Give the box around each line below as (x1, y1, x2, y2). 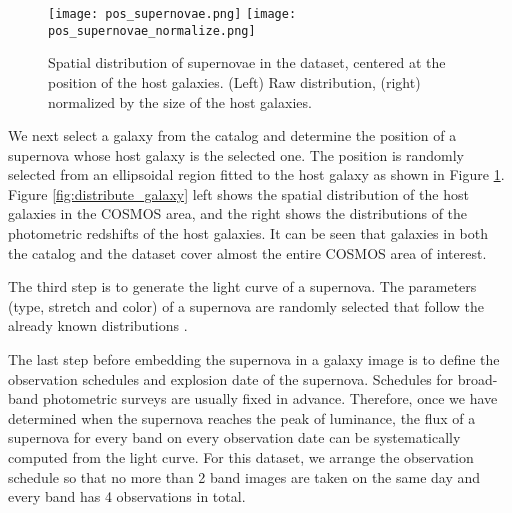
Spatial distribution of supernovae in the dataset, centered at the (48, 52, 446, 73)
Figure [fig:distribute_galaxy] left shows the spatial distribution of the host (8, 183, 469, 204)
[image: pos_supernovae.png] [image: (48, 7, 297, 21)
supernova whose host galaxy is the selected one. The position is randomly (8, 144, 464, 165)
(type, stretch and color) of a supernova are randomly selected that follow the (8, 295, 485, 316)
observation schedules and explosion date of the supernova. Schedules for (8, 368, 454, 389)
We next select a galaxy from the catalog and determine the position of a (8, 125, 457, 146)
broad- (457, 368, 498, 389)
